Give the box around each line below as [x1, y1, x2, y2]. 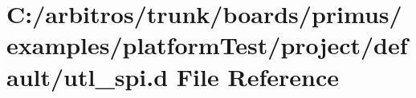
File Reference [176, 60, 339, 92]
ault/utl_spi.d [6, 60, 169, 92]
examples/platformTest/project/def [6, 29, 408, 61]
